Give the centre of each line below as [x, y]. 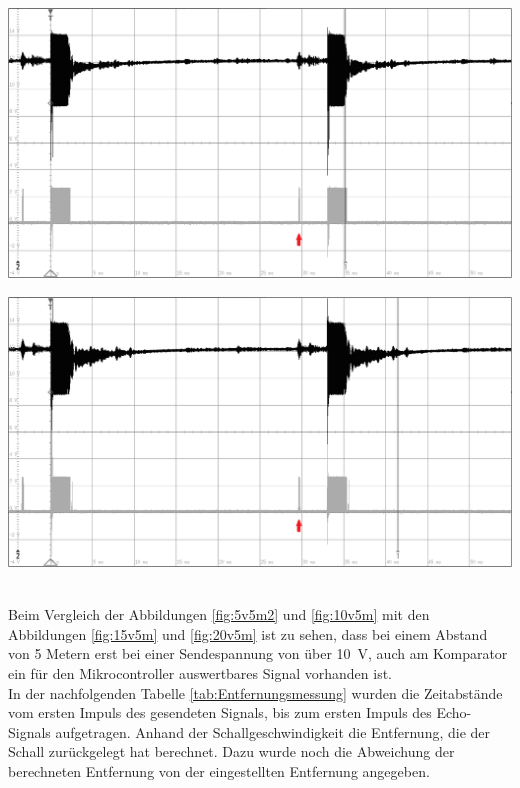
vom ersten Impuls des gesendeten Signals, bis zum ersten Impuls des [220, 712]
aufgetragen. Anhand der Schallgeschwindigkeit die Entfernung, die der [273, 731]
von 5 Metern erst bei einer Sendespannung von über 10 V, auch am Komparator [258, 653]
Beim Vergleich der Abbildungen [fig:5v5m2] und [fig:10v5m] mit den [219, 614]
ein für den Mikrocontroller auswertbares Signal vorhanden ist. [200, 672]
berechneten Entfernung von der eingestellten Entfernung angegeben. [219, 770]
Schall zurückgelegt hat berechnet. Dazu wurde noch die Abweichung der [231, 751]
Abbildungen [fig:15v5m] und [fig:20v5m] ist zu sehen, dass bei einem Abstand [248, 633]
